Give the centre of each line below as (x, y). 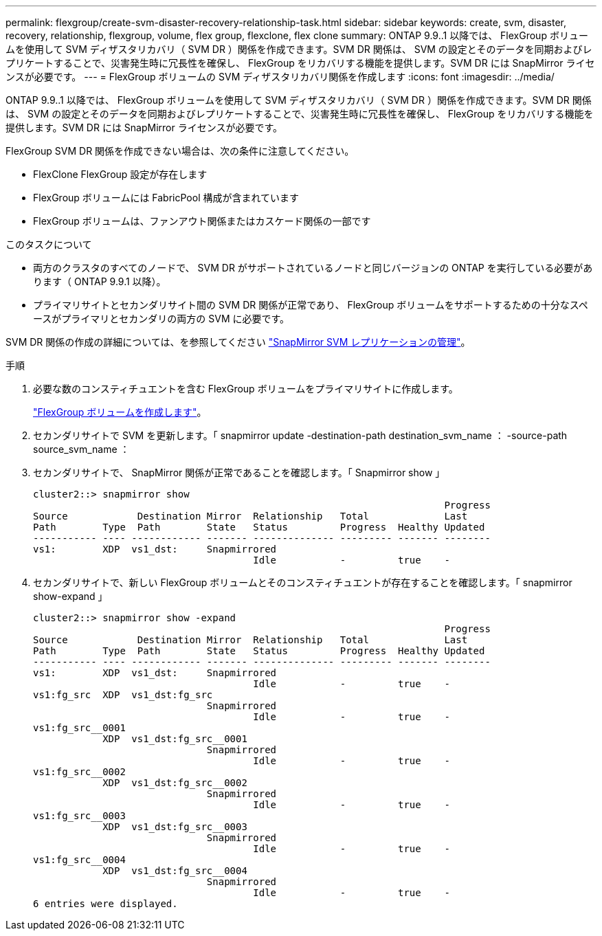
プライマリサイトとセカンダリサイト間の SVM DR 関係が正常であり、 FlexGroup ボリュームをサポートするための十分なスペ (311, 305)
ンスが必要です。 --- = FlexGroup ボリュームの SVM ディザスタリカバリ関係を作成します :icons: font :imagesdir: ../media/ (280, 77)
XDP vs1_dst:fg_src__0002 (175, 783)
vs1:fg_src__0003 (79, 816)
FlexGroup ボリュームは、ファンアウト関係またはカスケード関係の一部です (202, 221)
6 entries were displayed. (105, 904)
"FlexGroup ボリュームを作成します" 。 (120, 412)
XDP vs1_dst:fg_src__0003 (175, 827)
